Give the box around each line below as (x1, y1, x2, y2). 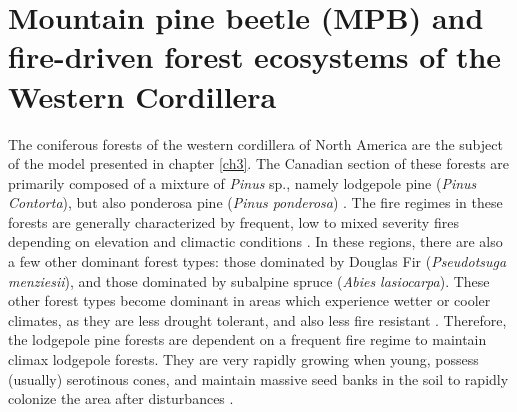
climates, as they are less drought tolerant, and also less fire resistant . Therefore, (8, 309, 507, 330)
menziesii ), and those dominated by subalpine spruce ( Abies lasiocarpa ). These (8, 270, 490, 291)
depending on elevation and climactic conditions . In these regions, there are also (8, 231, 503, 252)
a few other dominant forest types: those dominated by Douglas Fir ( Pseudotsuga (8, 251, 507, 272)
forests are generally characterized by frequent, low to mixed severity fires (8, 211, 459, 232)
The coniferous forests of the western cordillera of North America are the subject (8, 133, 503, 154)
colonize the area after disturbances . (8, 388, 234, 409)
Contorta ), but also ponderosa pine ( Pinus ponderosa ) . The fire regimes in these (8, 192, 503, 213)
